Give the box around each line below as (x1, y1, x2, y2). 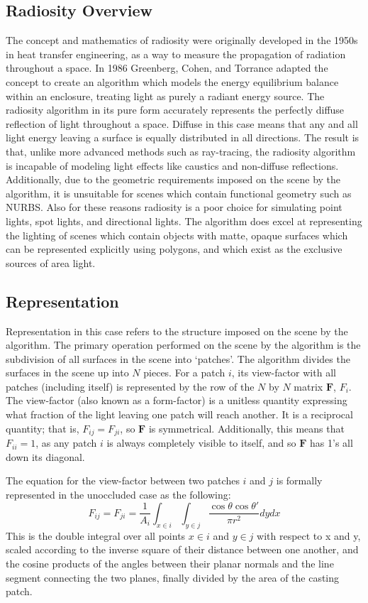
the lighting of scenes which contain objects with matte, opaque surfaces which (6, 227, 348, 242)
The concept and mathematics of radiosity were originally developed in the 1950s (6, 33, 358, 48)
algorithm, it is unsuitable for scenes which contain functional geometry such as (6, 185, 352, 200)
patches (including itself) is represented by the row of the (6, 379, 255, 393)
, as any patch (35, 435, 97, 450)
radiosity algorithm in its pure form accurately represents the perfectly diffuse (6, 102, 345, 117)
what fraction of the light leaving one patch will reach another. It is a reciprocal (6, 407, 353, 422)
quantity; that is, (6, 420, 79, 435)
